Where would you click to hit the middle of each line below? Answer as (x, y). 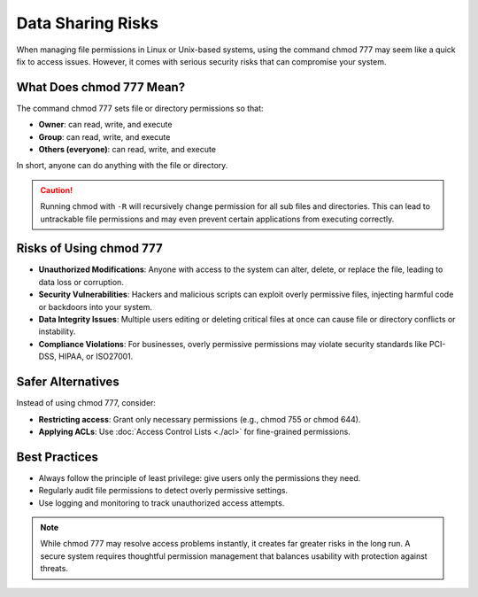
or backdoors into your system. (95, 306)
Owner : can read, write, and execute (105, 125)
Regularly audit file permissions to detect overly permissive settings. (163, 491)
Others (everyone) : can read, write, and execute (127, 150)
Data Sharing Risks (88, 23)
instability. (57, 331)
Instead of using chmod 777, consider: (86, 403)
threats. (54, 569)
